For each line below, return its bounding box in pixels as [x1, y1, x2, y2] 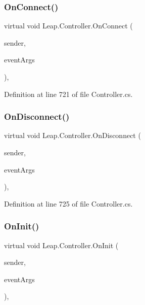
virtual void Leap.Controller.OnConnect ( [4, 20, 133, 31]
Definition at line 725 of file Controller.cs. [4, 198, 133, 209]
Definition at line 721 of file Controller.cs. [4, 88, 133, 99]
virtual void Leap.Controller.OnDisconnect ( [4, 130, 141, 141]
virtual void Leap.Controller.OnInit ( [4, 240, 119, 250]
